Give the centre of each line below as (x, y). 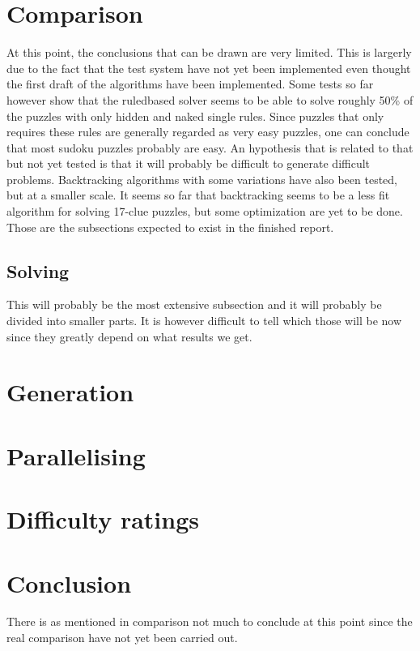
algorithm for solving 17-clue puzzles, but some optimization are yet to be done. (205, 211)
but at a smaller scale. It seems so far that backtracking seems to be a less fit (198, 195)
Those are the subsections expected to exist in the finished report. (170, 227)
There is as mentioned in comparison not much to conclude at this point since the (210, 621)
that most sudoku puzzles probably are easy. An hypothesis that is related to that (210, 147)
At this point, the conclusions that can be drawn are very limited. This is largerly (209, 52)
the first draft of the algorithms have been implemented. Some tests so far (190, 84)
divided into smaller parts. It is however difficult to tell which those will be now (204, 321)
